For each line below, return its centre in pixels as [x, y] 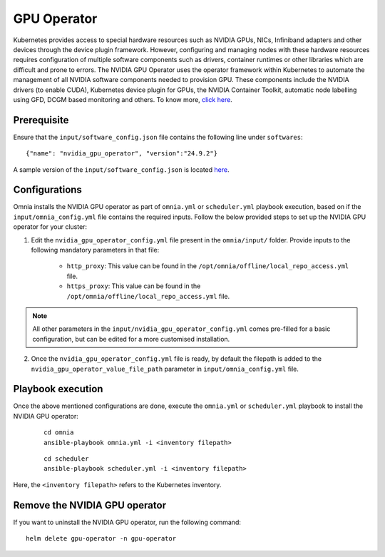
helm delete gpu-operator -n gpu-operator [101, 539]
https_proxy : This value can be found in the [134, 286]
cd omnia [59, 433]
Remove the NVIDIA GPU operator [90, 505]
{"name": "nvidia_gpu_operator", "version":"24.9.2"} [122, 154]
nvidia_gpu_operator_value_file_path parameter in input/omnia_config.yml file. [165, 369]
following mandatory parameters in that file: [95, 250]
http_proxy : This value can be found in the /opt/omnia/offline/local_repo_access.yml [208, 266]
